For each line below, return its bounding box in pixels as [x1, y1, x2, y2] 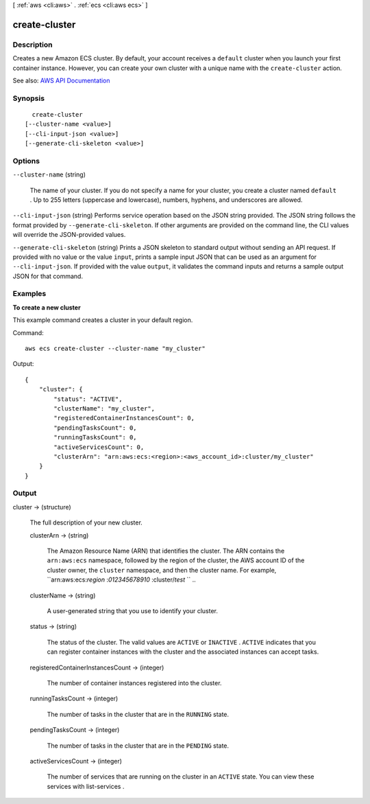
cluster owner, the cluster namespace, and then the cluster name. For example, [47, 566, 277, 574]
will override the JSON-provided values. [12, 231, 126, 239]
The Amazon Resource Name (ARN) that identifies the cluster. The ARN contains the [47, 547, 285, 555]
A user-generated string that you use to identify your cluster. [47, 606, 219, 615]
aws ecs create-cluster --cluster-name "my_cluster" [25, 345, 206, 353]
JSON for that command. [12, 272, 84, 280]
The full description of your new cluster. [29, 518, 143, 527]
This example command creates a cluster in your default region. [12, 316, 193, 324]
